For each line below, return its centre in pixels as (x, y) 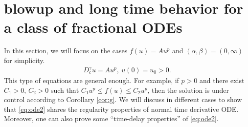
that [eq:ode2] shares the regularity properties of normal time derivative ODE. (121, 109)
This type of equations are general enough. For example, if (91, 80)
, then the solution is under (188, 90)
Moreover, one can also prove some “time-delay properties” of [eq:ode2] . (111, 118)
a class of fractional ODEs (93, 27)
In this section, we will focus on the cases (66, 51)
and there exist (222, 80)
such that (65, 90)
